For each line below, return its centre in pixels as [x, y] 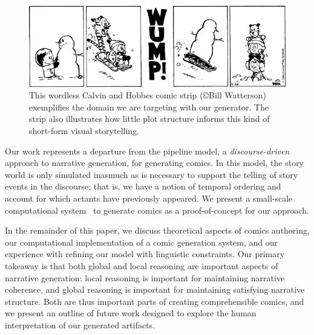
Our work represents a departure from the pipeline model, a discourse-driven [147, 151]
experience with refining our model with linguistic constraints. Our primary [145, 254]
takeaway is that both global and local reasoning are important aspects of [142, 265]
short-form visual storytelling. [84, 131]
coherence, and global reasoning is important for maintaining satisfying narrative [155, 289]
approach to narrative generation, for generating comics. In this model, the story [155, 163]
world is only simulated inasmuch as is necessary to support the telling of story [152, 174]
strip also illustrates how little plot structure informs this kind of [149, 119]
